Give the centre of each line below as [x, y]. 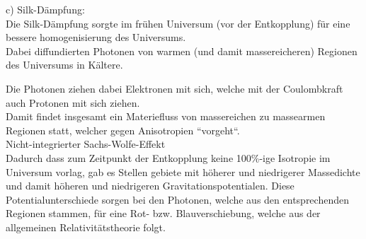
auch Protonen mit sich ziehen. [73, 102]
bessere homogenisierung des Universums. [96, 37]
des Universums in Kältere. [64, 65]
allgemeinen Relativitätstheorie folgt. [86, 227]
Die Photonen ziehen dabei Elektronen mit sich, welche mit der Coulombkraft [175, 88]
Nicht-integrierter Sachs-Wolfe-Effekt [86, 144]
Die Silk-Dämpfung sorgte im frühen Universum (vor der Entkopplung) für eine [178, 23]
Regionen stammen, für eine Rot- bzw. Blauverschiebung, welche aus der [163, 213]
